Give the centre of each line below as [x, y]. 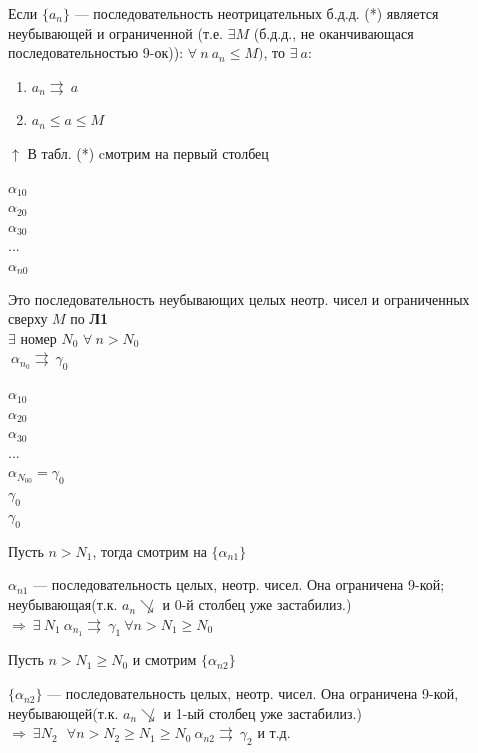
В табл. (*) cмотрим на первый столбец [148, 152]
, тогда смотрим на [149, 550]
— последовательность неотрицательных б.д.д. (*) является [256, 13]
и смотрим [164, 659]
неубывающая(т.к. [63, 604]
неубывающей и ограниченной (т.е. [115, 32]
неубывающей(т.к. [63, 712]
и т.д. [274, 732]
